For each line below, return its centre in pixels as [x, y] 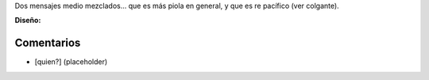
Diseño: [28, 21]
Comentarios [48, 43]
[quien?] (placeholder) [71, 62]
